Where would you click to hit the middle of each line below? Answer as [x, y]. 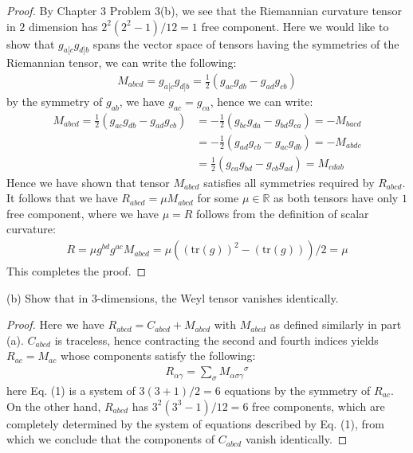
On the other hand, [54, 406]
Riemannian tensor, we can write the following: [122, 62]
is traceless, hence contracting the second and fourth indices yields [216, 340]
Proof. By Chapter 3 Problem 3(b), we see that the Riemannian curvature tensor [204, 10]
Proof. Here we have [55, 324]
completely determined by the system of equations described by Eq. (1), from [195, 423]
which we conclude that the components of [111, 439]
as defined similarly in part [336, 324]
